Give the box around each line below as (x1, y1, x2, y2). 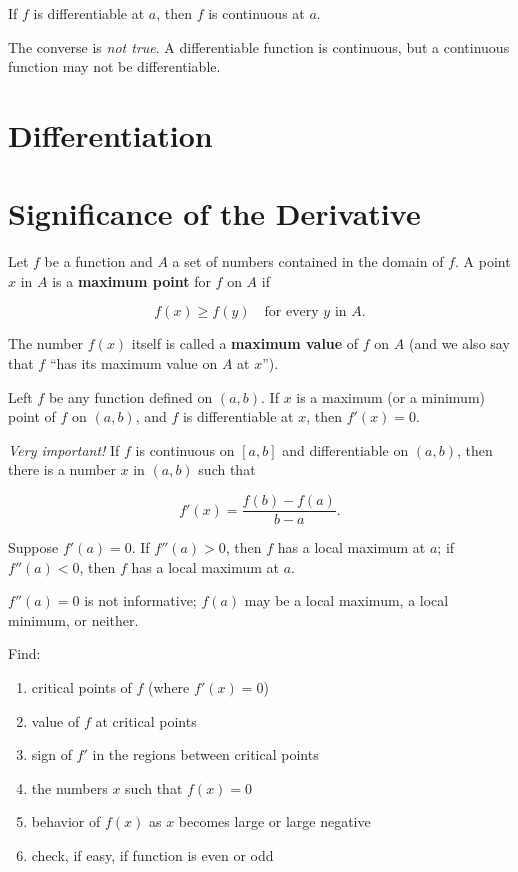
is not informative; (84, 590, 197, 611)
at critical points (95, 710, 197, 731)
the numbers (31, 777, 108, 798)
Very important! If (8, 439, 120, 460)
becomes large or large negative (178, 811, 371, 832)
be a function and (44, 251, 153, 272)
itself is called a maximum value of (131, 333, 359, 354)
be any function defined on (48, 386, 213, 407)
